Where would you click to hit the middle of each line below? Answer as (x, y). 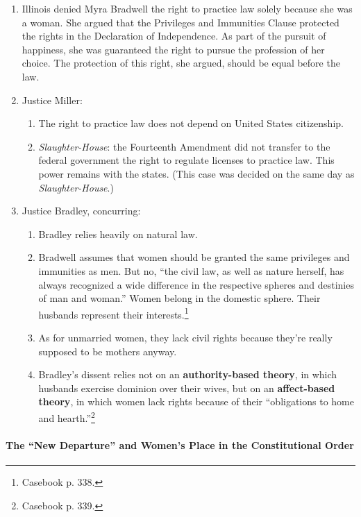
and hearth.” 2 (67, 416)
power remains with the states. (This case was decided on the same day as (196, 173)
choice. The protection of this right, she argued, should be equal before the (181, 63)
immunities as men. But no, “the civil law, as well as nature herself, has (191, 270)
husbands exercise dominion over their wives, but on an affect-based (187, 388)
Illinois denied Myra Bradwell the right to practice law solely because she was (187, 8)
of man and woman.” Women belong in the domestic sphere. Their (179, 298)
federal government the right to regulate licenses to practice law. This (186, 160)
